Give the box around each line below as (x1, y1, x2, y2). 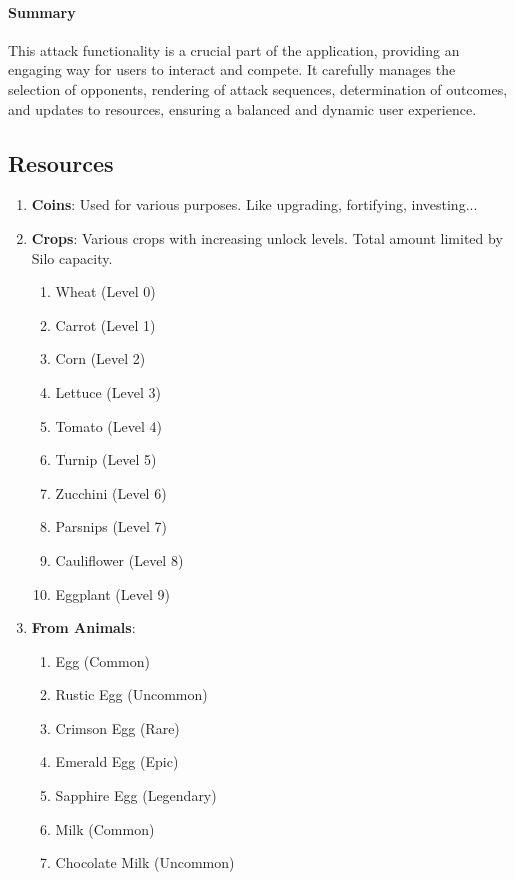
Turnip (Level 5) (55, 449, 157, 470)
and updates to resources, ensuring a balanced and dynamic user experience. (8, 98, 477, 119)
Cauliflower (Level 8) (55, 549, 184, 570)
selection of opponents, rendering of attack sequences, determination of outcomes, (8, 78, 508, 99)
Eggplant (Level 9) (55, 583, 170, 604)
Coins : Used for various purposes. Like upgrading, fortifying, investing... (31, 194, 478, 215)
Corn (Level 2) (55, 348, 146, 369)
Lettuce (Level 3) (55, 381, 161, 402)
